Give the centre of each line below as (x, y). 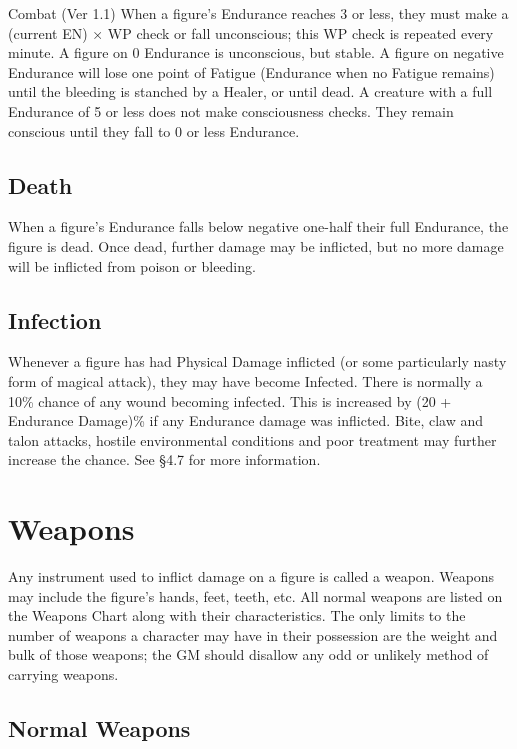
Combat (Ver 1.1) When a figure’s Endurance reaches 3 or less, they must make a (258, 13)
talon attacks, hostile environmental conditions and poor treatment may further (252, 439)
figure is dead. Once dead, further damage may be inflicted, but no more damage (256, 245)
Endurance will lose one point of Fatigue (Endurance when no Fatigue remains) (251, 71)
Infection (55, 319)
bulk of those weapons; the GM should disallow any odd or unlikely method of (248, 654)
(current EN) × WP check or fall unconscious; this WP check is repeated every (251, 32)
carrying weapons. (63, 674)
